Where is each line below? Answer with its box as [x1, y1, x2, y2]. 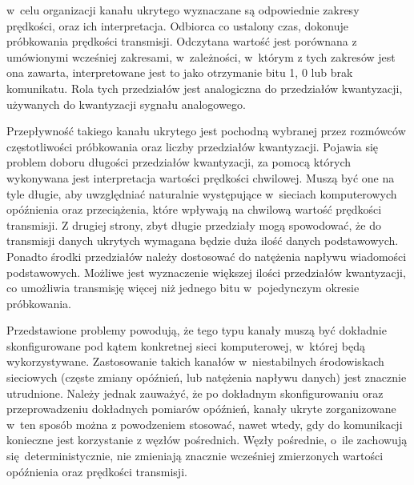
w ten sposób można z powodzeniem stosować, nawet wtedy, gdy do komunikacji [6, 415, 403, 432]
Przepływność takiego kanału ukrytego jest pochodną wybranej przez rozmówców [6, 122, 406, 139]
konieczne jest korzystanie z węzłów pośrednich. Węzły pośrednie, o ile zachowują [6, 431, 408, 448]
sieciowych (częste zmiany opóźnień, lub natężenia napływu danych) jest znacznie [6, 369, 407, 386]
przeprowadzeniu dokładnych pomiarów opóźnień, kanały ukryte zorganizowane [6, 400, 396, 417]
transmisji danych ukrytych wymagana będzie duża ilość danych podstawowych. [6, 232, 399, 249]
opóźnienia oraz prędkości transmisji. [6, 463, 187, 479]
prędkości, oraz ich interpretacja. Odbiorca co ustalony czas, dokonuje [6, 17, 349, 34]
